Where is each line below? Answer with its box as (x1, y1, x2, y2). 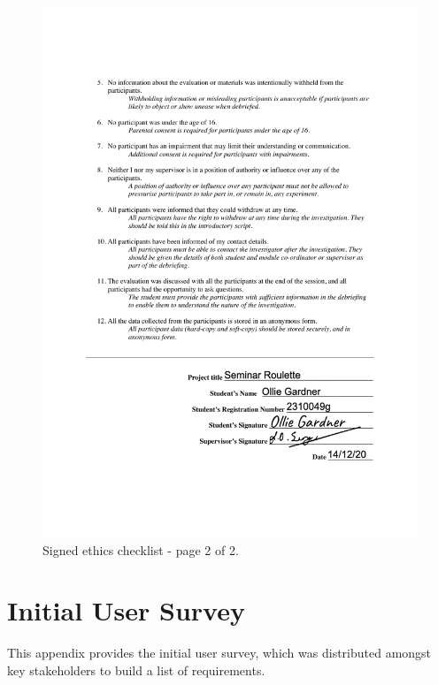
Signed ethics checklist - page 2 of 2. (42, 540, 239, 559)
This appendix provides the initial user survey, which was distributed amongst (7, 643, 432, 662)
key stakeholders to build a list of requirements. (7, 660, 265, 679)
